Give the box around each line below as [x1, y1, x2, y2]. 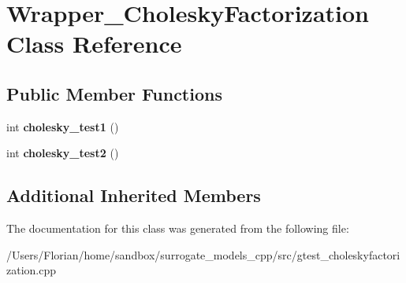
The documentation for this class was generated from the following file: [6, 220, 349, 237]
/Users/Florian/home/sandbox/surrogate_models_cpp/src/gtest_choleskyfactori [6, 246, 400, 263]
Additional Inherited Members [6, 183, 261, 208]
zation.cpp [6, 262, 57, 278]
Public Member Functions [6, 81, 222, 105]
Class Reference [6, 28, 182, 60]
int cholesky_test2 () [6, 145, 119, 161]
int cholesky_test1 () [6, 118, 119, 134]
